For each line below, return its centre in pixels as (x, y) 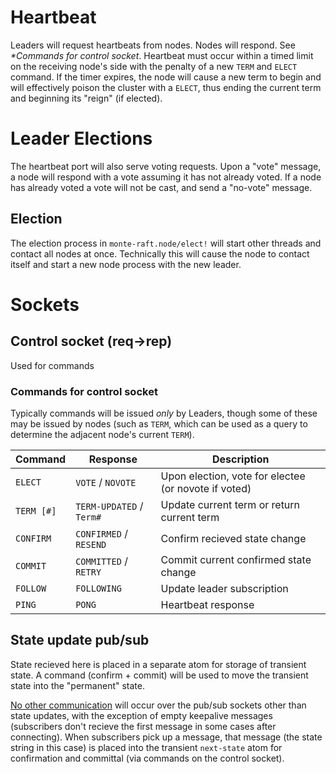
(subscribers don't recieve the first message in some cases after (143, 726)
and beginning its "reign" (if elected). (86, 98)
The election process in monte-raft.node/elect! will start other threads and (166, 243)
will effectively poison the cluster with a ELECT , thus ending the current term (166, 87)
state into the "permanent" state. (77, 685)
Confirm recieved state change (233, 538)
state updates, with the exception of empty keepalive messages (141, 715)
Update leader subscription (224, 588)
